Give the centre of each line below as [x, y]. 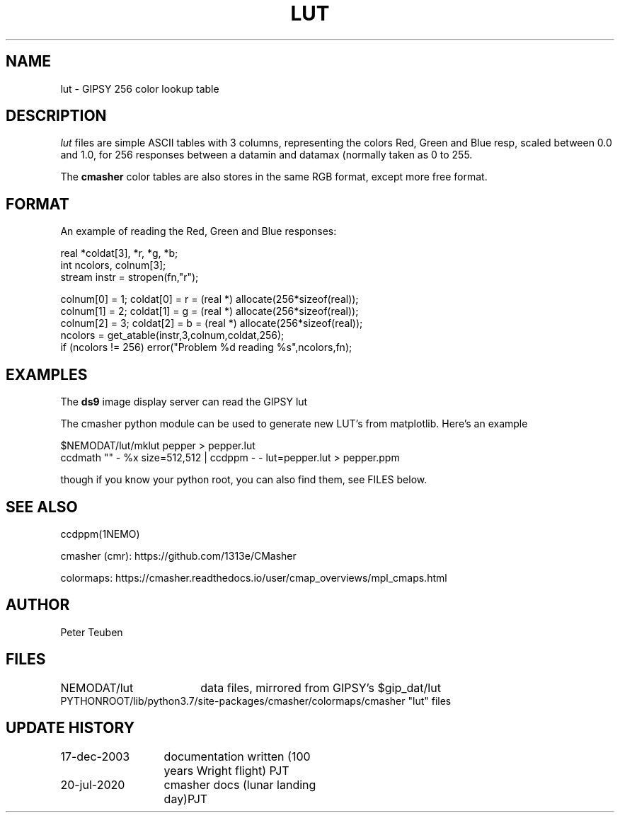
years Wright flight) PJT [226, 770]
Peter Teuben [92, 632]
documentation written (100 [237, 756]
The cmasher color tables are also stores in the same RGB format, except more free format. [274, 177]
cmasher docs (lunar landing [240, 784]
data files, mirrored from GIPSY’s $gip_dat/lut [321, 687]
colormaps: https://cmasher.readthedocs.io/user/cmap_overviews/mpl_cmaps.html [254, 577]
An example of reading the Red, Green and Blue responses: [199, 231]
